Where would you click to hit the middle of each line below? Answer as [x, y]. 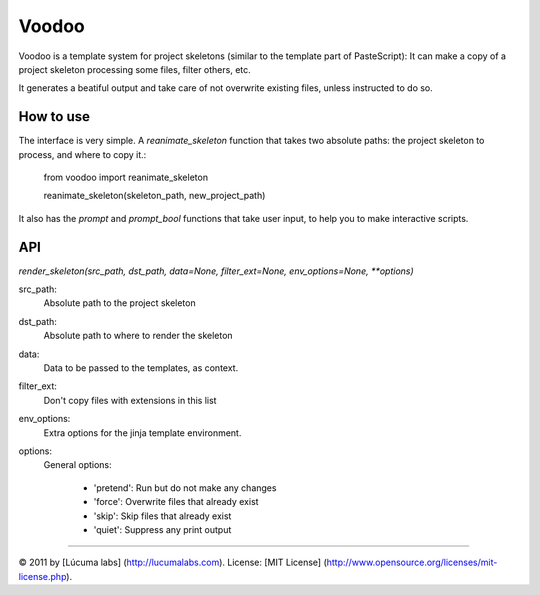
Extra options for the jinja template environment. [142, 432]
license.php [42, 576]
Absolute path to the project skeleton [119, 303]
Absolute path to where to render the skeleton [138, 336]
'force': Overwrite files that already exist [176, 502]
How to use [54, 116]
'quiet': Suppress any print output [162, 529]
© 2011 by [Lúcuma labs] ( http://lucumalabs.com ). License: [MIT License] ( [172, 562]
